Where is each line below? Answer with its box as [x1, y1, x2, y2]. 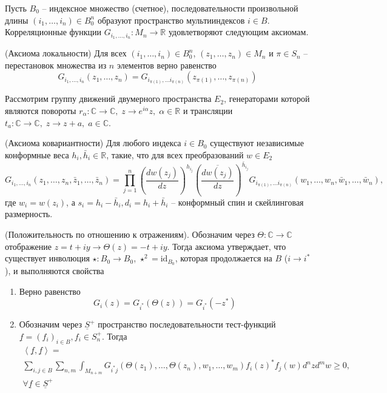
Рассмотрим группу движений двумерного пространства [5, 92, 212, 105]
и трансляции [183, 104, 233, 116]
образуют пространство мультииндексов [97, 13, 245, 26]
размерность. [5, 207, 53, 220]
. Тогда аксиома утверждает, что [167, 240, 286, 252]
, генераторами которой [224, 92, 310, 105]
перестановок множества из [5, 58, 107, 71]
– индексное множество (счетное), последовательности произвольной [42, 2, 298, 14]
